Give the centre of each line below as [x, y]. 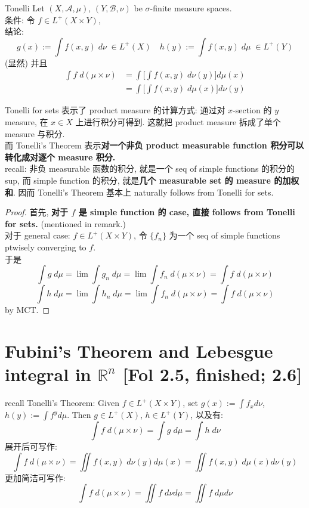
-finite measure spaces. [191, 8]
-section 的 [252, 110]
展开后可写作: [31, 446]
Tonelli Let [25, 8]
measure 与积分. [35, 133]
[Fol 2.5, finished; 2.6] [212, 374]
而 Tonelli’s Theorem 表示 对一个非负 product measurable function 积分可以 [154, 145]
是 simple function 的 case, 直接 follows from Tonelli [187, 212]
